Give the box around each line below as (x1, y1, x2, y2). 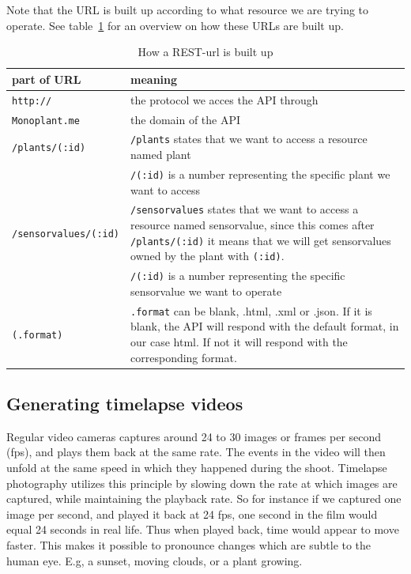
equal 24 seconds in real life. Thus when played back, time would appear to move (6, 521, 399, 538)
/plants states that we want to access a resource (130, 130, 368, 147)
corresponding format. (130, 349, 237, 365)
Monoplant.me (12, 115, 80, 127)
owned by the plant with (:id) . (130, 247, 285, 264)
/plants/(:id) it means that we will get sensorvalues (130, 232, 391, 248)
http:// (12, 95, 52, 107)
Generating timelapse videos (6, 391, 243, 416)
